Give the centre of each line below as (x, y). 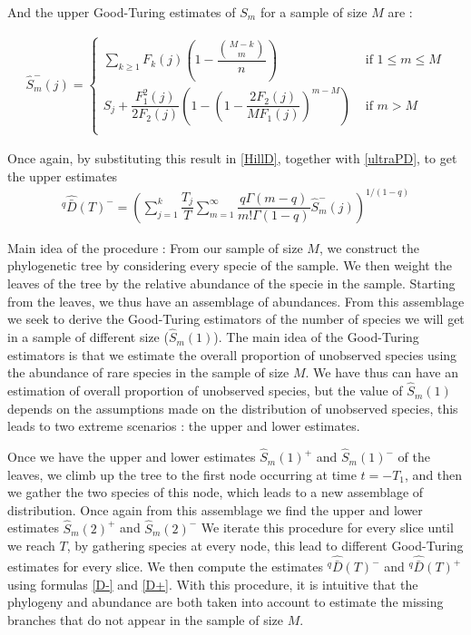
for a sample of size (314, 12)
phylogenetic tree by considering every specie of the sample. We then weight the (230, 265)
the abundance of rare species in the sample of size (148, 372)
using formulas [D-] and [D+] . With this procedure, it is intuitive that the (213, 584)
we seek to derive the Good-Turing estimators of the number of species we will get (236, 319)
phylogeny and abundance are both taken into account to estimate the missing (226, 602)
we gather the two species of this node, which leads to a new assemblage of (216, 492)
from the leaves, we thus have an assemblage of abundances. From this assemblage (236, 301)
